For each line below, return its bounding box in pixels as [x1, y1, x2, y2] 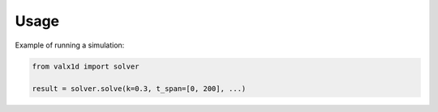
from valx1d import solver [32, 61, 140, 71]
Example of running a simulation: [15, 40, 125, 50]
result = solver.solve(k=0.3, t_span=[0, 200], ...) [32, 85, 247, 93]
